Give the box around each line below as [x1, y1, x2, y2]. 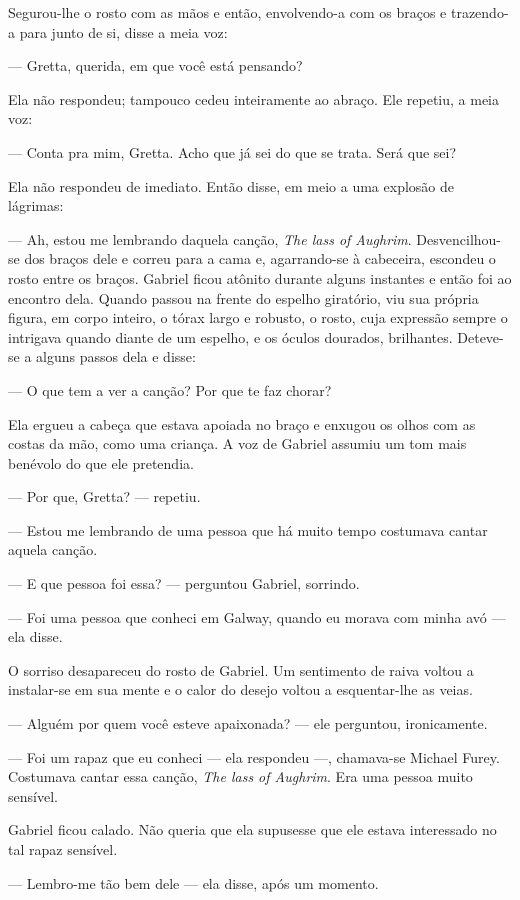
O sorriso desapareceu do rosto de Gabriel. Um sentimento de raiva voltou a [8, 659, 474, 680]
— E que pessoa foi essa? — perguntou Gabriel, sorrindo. [8, 573, 360, 594]
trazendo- [450, 2, 509, 22]
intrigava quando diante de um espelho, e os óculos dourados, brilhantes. [8, 326, 453, 347]
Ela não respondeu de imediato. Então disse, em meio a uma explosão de [8, 175, 454, 196]
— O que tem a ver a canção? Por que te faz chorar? [8, 379, 332, 400]
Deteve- [457, 326, 504, 347]
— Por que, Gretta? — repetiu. [8, 486, 201, 507]
